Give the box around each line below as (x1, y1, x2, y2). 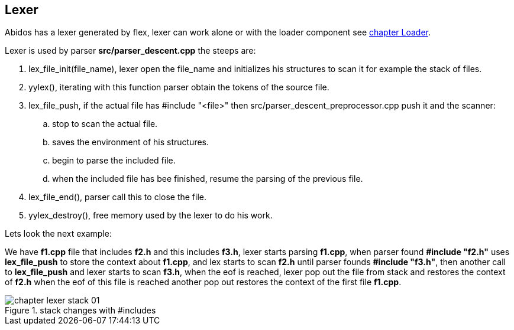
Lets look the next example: (5, 228, 112, 239)
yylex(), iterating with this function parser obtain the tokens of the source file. (28, 82, 329, 93)
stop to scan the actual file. (52, 119, 158, 129)
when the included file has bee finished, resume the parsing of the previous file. (52, 174, 363, 184)
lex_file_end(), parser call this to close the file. (28, 192, 207, 202)
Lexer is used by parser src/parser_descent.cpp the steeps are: (5, 45, 256, 56)
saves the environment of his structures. (52, 137, 209, 148)
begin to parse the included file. (52, 155, 176, 166)
